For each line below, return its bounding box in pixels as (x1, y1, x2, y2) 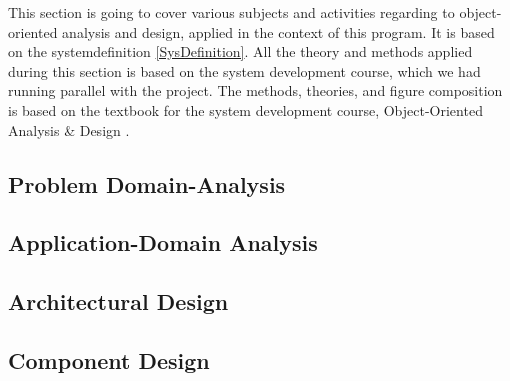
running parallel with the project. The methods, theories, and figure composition (8, 80, 503, 101)
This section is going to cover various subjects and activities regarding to (8, 2, 455, 22)
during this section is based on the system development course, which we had (8, 60, 481, 81)
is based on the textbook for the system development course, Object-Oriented (8, 99, 483, 120)
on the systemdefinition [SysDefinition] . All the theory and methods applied (8, 41, 473, 62)
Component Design (8, 344, 210, 375)
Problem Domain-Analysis (8, 168, 286, 199)
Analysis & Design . (8, 119, 130, 140)
